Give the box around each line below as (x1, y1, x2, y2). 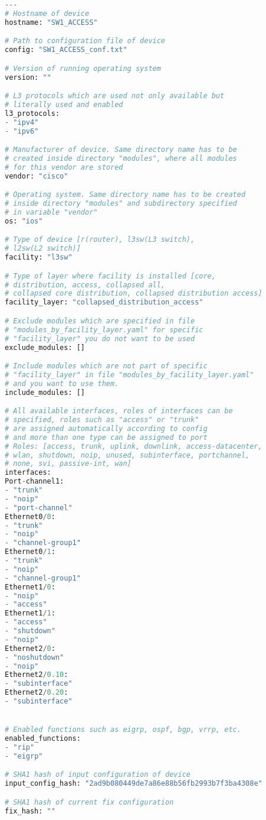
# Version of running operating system (5, 64, 161, 73)
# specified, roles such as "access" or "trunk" (5, 416, 199, 424)
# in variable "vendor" (5, 208, 98, 217)
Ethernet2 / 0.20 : (5, 688, 68, 697)
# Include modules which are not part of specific (5, 362, 208, 371)
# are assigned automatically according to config (5, 424, 208, 433)
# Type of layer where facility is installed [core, (5, 271, 216, 280)
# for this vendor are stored (5, 163, 123, 171)
